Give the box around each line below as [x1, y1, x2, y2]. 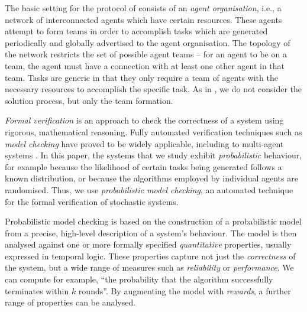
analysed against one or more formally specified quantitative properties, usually [5, 238, 292, 251]
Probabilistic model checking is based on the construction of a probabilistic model [5, 215, 302, 227]
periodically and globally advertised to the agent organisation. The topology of [5, 36, 290, 48]
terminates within [5, 284, 69, 297]
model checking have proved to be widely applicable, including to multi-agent [5, 137, 284, 149]
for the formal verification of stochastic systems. [5, 195, 179, 207]
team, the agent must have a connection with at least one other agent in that [5, 59, 285, 71]
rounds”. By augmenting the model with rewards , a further [78, 284, 291, 297]
